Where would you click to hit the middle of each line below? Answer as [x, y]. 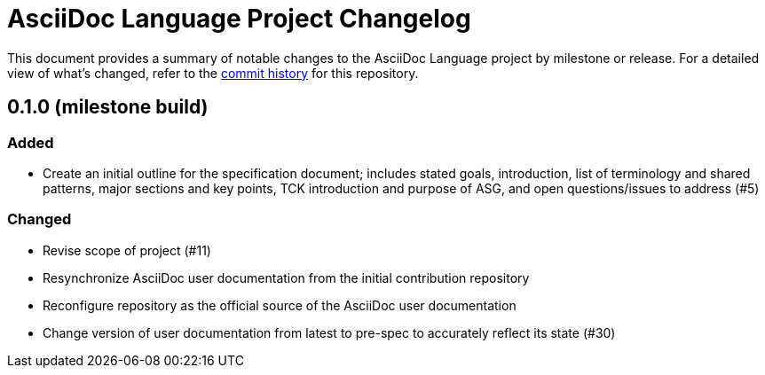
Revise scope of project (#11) [127, 250]
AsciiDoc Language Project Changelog [239, 19]
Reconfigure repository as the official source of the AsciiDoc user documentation [280, 305]
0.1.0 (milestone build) [108, 107]
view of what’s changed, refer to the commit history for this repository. [213, 73]
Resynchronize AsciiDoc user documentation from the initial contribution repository [286, 277]
